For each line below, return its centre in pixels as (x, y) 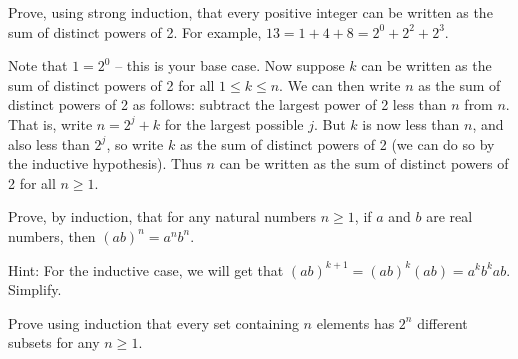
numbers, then (52, 235)
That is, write (50, 123)
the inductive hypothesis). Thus (105, 163)
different (442, 322)
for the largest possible (234, 123)
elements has (355, 322)
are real (449, 216)
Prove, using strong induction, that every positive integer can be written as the (250, 12)
